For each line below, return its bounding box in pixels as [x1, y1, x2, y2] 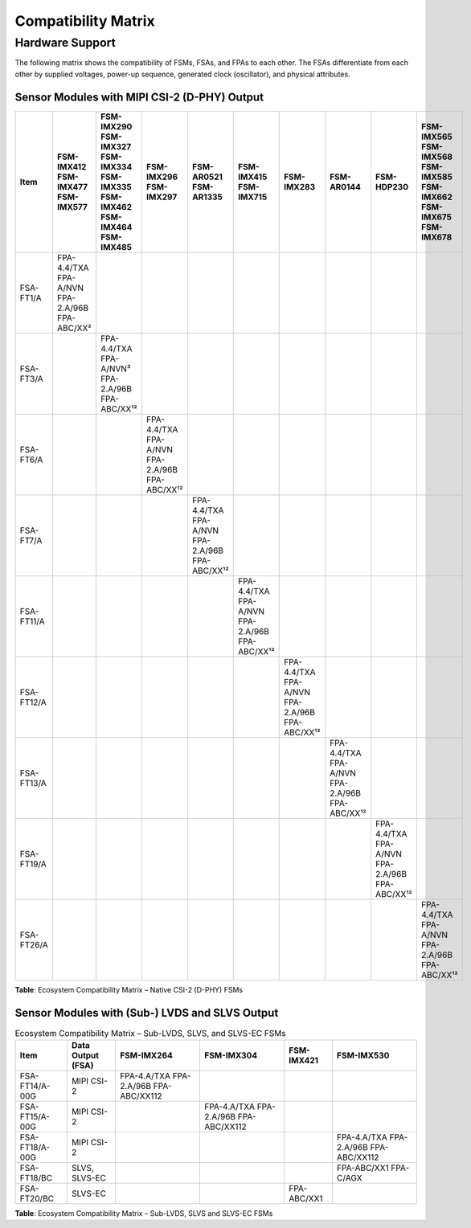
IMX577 [57, 201, 88, 212]
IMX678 [420, 231, 453, 243]
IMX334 [100, 161, 133, 172]
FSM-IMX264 [119, 1050, 173, 1061]
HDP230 [375, 181, 409, 192]
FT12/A [19, 696, 47, 707]
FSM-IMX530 [336, 1050, 390, 1061]
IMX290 [100, 121, 133, 132]
